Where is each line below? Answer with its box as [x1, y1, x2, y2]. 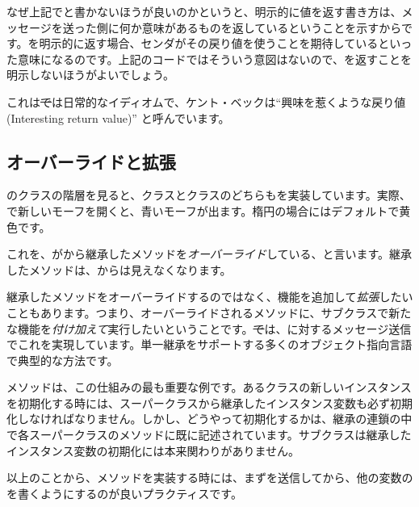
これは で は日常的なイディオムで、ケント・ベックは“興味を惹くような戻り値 [6, 93, 406, 110]
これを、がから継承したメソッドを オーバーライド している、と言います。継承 [6, 245, 413, 262]
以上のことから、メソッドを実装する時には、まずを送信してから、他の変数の [6, 469, 413, 486]
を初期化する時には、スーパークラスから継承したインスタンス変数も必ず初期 [6, 394, 413, 411]
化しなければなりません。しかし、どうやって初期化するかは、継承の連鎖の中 [6, 410, 413, 427]
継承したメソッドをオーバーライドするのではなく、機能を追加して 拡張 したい [6, 288, 413, 305]
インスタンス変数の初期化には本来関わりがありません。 [6, 442, 300, 459]
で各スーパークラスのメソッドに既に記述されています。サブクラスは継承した [6, 426, 412, 443]
